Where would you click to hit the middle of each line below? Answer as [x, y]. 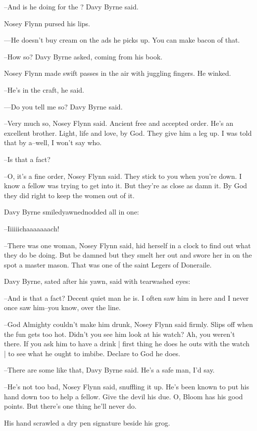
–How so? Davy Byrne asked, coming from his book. [83, 56]
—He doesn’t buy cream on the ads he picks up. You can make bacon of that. [122, 40]
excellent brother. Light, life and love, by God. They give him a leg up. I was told [128, 133]
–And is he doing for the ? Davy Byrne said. [71, 6]
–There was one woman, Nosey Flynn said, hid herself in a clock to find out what [128, 245]
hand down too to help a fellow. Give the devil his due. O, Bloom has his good [124, 396]
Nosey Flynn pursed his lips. [47, 23]
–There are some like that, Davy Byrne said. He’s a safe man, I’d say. [109, 370]
